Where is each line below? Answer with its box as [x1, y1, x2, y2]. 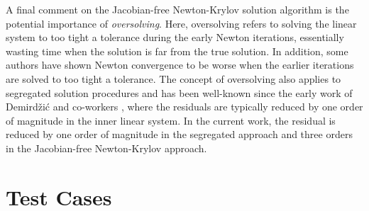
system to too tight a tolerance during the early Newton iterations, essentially [6, 30, 344, 45]
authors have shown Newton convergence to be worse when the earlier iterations [6, 57, 354, 72]
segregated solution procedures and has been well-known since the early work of [6, 85, 353, 100]
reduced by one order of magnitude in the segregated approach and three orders [6, 127, 353, 142]
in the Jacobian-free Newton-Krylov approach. [6, 140, 207, 155]
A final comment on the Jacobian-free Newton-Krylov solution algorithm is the [6, 2, 349, 16]
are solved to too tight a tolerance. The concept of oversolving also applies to [6, 71, 341, 86]
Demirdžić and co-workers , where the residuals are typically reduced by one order [6, 99, 363, 114]
